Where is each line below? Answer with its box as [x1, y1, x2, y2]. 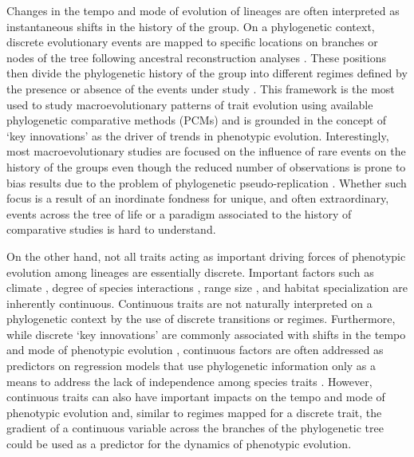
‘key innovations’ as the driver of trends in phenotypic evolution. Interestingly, [6, 127, 389, 144]
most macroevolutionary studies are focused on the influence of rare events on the [6, 143, 406, 160]
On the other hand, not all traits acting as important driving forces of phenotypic [6, 247, 406, 264]
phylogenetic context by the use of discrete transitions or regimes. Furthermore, [6, 310, 396, 327]
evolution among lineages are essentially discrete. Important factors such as [6, 263, 374, 280]
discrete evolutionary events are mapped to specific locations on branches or [6, 33, 378, 50]
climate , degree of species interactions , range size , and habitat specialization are [6, 279, 408, 296]
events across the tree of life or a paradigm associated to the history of [6, 205, 352, 222]
